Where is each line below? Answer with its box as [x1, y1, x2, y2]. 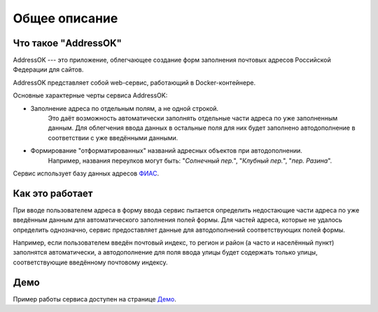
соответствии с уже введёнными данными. [48, 133, 178, 142]
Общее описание [13, 11, 118, 26]
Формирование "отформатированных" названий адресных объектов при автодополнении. [30, 147, 302, 155]
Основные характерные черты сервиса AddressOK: [13, 91, 168, 100]
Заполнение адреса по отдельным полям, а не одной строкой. [30, 104, 219, 112]
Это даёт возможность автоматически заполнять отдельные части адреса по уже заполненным [48, 114, 338, 123]
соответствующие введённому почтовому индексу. [13, 258, 168, 266]
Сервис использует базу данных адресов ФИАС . [13, 169, 160, 177]
